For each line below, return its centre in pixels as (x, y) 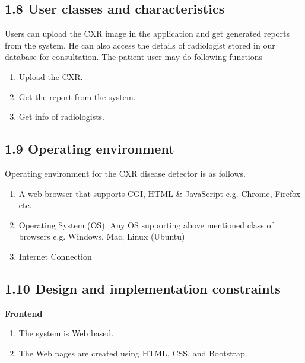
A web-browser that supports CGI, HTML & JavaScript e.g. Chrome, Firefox (160, 193)
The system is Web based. (66, 333)
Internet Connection (55, 256)
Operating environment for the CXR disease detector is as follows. (125, 173)
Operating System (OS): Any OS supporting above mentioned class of (146, 225)
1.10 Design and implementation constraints (143, 288)
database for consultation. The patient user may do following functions (134, 57)
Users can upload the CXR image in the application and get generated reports (147, 34)
